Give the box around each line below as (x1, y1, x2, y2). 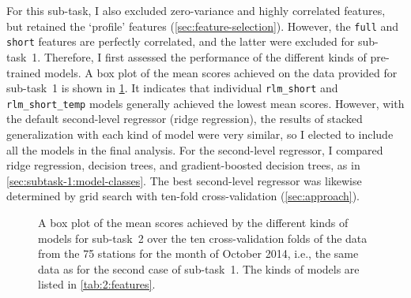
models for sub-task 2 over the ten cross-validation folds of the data (38, 229, 368, 246)
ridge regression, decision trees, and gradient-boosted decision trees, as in (6, 157, 360, 173)
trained (6, 64, 41, 80)
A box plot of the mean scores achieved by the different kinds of (38, 214, 349, 230)
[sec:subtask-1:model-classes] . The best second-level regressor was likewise (6, 172, 362, 188)
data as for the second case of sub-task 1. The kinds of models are (38, 260, 360, 277)
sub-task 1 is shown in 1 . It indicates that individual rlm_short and (6, 80, 338, 96)
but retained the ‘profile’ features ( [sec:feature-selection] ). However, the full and (6, 17, 399, 34)
